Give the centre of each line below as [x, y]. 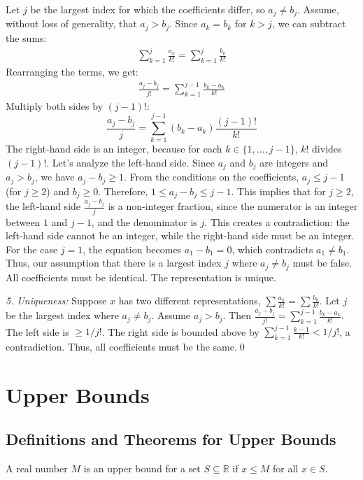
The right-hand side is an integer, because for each [114, 149]
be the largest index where [62, 315]
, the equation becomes [132, 249]
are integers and [294, 163]
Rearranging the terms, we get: [72, 71]
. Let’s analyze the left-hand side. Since [130, 163]
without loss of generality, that [71, 23]
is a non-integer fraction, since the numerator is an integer [233, 206]
